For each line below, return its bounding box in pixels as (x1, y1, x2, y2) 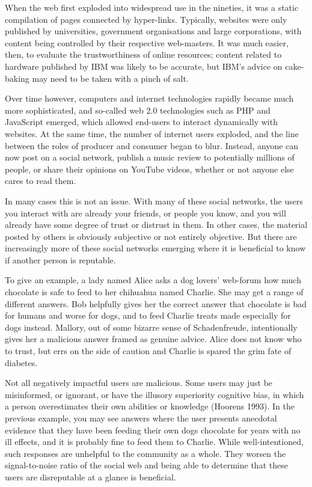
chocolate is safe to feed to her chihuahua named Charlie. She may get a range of (5, 286, 304, 298)
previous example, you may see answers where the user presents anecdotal (5, 412, 277, 424)
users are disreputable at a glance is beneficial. (5, 470, 176, 483)
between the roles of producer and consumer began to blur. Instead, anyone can (5, 139, 299, 152)
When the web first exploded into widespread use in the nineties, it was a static (5, 1, 299, 13)
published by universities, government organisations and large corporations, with (5, 25, 302, 37)
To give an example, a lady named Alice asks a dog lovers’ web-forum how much (5, 274, 301, 286)
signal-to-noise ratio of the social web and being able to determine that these (5, 459, 288, 471)
